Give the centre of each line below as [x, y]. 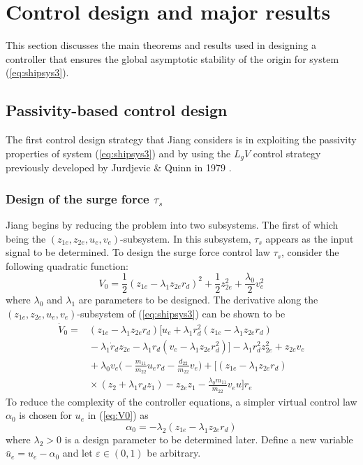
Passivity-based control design [117, 110]
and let [77, 453]
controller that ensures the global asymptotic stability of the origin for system [172, 58]
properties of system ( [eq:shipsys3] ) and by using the [118, 153]
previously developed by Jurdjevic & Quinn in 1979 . [119, 167]
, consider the [310, 252]
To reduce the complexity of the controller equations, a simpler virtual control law [181, 401]
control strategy [287, 153]
